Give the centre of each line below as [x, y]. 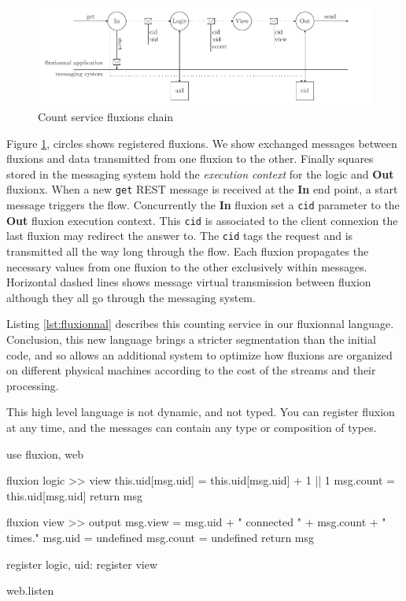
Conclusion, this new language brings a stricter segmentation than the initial [191, 339]
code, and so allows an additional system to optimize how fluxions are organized [199, 354]
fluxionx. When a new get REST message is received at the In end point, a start [202, 189]
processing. [33, 385]
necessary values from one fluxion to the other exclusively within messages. [187, 266]
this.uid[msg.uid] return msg [75, 495]
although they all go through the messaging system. [131, 297]
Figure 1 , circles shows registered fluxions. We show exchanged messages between [202, 143]
